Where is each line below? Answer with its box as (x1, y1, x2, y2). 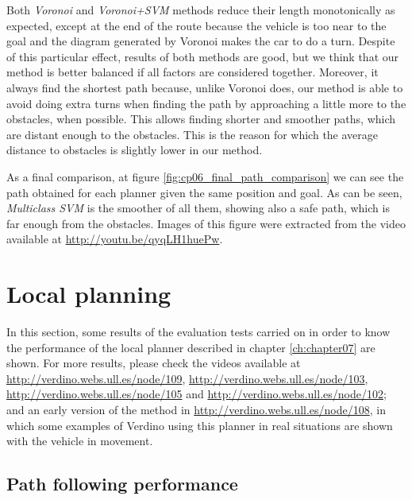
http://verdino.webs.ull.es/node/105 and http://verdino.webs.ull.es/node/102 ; (6, 386, 387, 402)
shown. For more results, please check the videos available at (6, 355, 301, 371)
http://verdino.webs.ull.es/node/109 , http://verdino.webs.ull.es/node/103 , (6, 370, 368, 386)
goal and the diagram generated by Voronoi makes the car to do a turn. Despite (6, 33, 395, 49)
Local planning (6, 277, 171, 310)
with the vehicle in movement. (6, 432, 153, 449)
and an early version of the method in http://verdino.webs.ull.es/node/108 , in (6, 401, 386, 417)
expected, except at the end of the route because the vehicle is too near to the (6, 17, 387, 33)
